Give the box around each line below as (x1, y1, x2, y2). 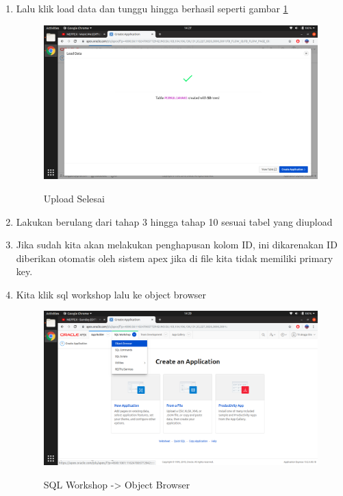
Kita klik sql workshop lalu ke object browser (16, 287, 207, 301)
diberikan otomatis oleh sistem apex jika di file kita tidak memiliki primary (16, 250, 333, 265)
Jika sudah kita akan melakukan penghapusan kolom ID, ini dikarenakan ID (16, 237, 338, 252)
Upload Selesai (43, 191, 105, 205)
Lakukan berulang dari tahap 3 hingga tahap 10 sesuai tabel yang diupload (16, 214, 333, 228)
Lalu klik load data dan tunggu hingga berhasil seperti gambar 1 (16, 1, 288, 15)
